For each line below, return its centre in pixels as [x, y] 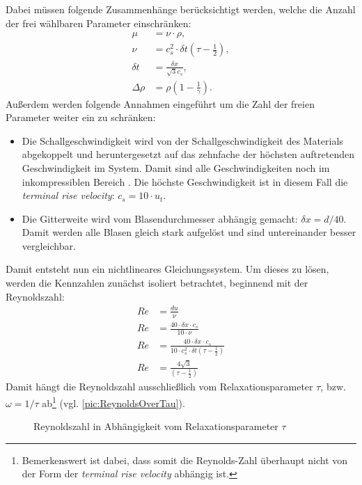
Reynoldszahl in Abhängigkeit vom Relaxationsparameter [156, 426]
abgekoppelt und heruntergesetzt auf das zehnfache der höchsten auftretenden [188, 154]
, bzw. [333, 387]
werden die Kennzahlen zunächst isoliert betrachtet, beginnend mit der [157, 283]
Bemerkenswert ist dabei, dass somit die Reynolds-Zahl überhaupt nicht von [185, 460]
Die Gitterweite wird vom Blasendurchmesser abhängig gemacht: [160, 218]
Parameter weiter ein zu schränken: [81, 117]
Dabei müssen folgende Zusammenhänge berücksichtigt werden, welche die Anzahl [181, 9]
